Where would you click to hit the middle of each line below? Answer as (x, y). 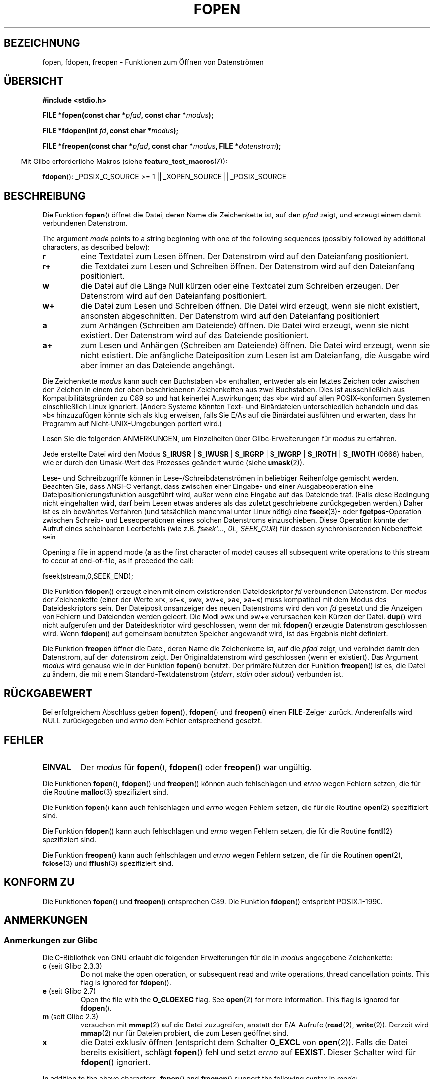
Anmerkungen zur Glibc (51, 940)
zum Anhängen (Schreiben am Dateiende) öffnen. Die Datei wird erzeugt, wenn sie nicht (245, 326)
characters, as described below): (96, 247)
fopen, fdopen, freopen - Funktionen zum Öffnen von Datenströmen (153, 62)
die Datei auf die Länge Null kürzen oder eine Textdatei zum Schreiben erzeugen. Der (240, 286)
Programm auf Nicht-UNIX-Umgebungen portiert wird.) (132, 424)
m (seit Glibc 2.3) (70, 1017)
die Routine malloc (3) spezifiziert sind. (105, 792)
